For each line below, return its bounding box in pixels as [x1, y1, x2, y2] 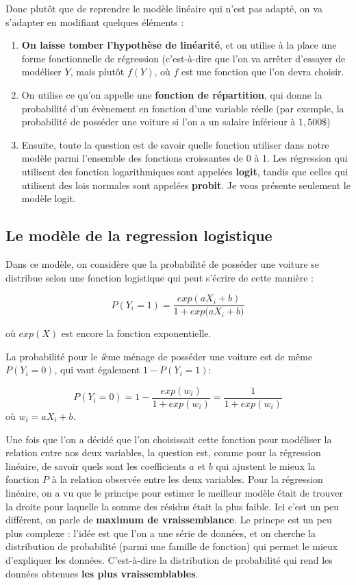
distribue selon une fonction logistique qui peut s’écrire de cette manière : [5, 270, 314, 284]
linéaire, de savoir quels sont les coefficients [5, 458, 186, 473]
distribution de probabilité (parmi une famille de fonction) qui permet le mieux [5, 539, 338, 553]
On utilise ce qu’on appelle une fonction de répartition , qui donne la [21, 87, 322, 101]
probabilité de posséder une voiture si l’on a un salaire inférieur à [21, 114, 296, 129]
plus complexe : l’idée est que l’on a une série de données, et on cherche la [5, 525, 316, 540]
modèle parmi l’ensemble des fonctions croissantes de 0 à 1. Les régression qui [21, 151, 348, 165]
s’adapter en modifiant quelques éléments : [5, 14, 184, 29]
